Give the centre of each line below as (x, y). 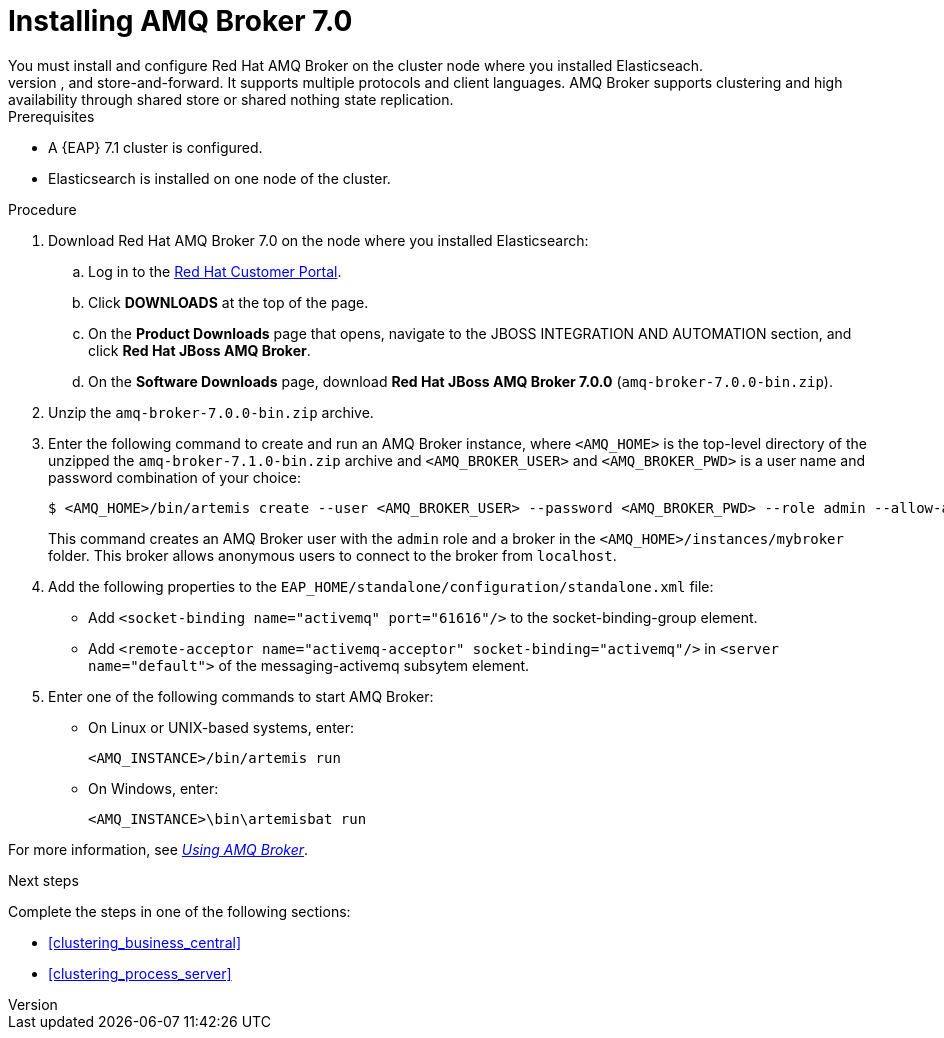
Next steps (43, 880)
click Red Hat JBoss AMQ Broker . (199, 350)
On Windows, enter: (153, 788)
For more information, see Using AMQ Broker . (158, 849)
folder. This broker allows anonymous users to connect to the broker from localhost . (332, 555)
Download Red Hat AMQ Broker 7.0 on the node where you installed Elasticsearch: (318, 240)
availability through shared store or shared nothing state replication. (231, 99)
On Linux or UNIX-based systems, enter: (221, 727)
